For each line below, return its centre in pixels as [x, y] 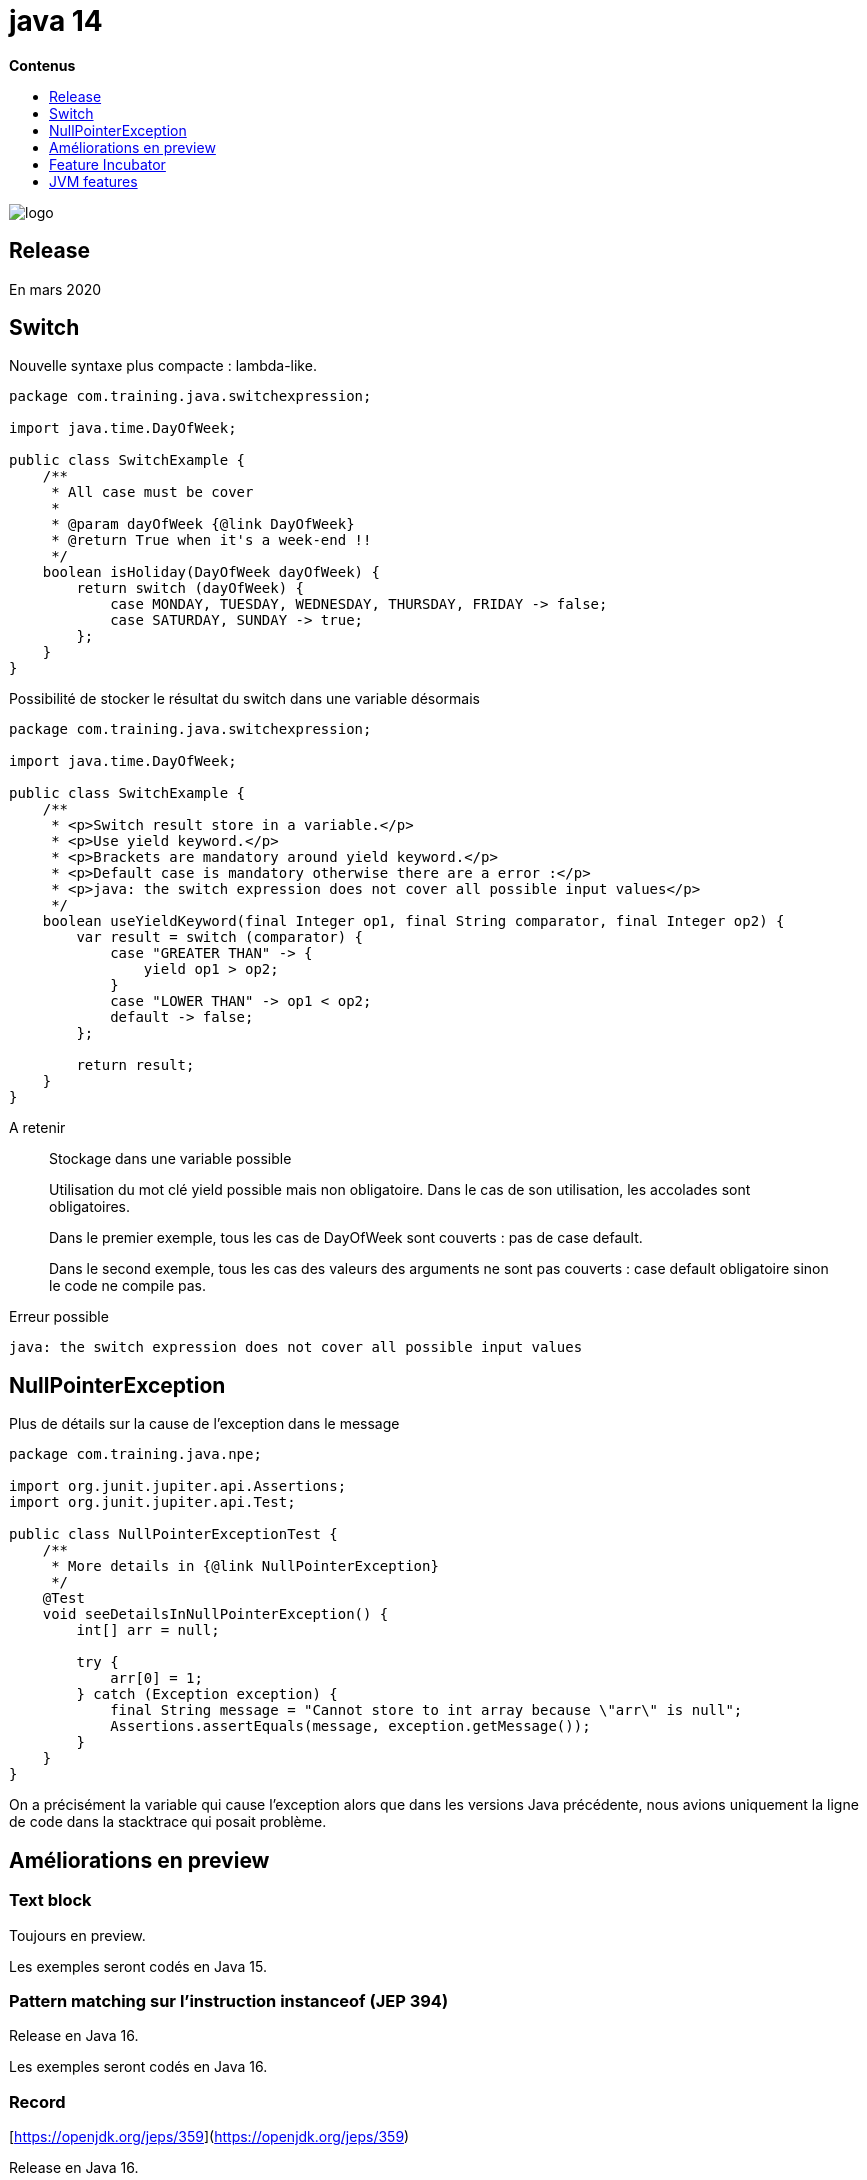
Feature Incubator [107, 164]
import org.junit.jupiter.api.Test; [152, 1502]
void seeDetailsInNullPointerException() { [215, 1614]
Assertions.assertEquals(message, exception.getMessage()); [350, 1726]
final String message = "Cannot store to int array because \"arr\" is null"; [426, 1710]
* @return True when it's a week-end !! [211, 540]
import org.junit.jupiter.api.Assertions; [178, 1486]
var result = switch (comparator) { [220, 937]
